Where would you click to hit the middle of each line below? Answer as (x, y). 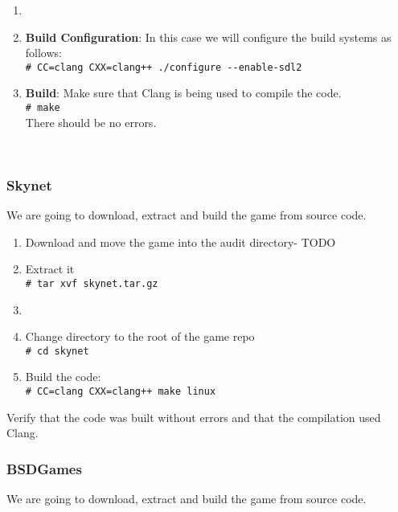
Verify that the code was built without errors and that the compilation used (194, 417)
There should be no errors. (91, 122)
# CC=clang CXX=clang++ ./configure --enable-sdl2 (164, 67)
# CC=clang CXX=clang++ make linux (121, 391)
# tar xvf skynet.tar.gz (92, 283)
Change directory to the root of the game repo (140, 336)
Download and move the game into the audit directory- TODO (181, 242)
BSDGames (44, 468)
